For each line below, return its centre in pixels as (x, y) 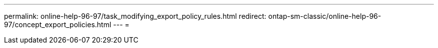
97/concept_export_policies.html (58, 24)
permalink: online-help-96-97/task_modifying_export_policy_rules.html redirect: (135, 16)
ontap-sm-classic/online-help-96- (325, 16)
